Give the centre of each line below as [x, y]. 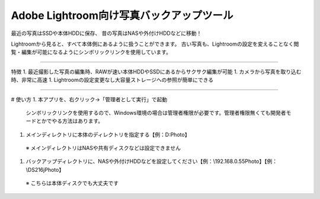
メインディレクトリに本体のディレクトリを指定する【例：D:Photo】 [108, 134]
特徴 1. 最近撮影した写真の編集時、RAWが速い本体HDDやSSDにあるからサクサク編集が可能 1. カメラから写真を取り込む [156, 72]
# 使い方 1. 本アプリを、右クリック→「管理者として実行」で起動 [89, 99]
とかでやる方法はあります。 [70, 121]
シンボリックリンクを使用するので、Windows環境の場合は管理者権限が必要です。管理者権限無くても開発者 [156, 113]
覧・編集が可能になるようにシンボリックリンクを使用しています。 [91, 52]
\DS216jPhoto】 [45, 169]
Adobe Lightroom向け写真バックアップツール [122, 15]
